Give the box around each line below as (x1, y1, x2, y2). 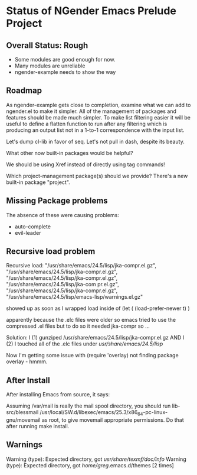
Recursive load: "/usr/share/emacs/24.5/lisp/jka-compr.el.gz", (6, 262, 157, 269)
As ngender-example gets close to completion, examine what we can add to (6, 101, 191, 108)
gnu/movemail (6, 416, 41, 424)
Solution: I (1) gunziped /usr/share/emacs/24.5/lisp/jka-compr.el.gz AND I (6, 334, 185, 341)
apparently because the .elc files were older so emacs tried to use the (6, 316, 176, 324)
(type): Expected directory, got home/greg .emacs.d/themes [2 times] (6, 461, 174, 468)
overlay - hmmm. (6, 358, 48, 365)
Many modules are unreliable (14, 62, 86, 69)
